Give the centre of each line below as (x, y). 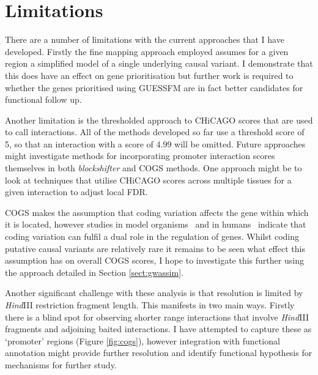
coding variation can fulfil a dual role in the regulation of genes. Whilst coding (152, 236)
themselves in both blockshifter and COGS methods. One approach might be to (153, 168)
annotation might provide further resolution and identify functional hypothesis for (159, 353)
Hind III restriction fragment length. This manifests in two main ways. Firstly (150, 305)
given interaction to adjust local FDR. (76, 192)
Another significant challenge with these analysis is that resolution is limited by (154, 293)
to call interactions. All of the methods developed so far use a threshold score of (155, 132)
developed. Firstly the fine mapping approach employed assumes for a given (147, 51)
